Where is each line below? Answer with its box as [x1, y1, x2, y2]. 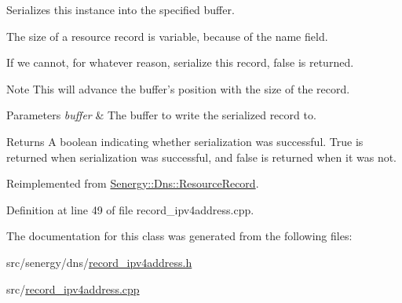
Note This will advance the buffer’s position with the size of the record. [6, 80, 350, 97]
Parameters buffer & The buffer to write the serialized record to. [6, 107, 316, 123]
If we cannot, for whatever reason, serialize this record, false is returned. [6, 54, 354, 71]
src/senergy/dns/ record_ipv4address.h [6, 254, 192, 270]
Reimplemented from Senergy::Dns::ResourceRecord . [6, 175, 259, 192]
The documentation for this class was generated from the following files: [6, 228, 353, 244]
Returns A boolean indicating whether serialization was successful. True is [6, 133, 364, 149]
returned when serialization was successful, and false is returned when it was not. [6, 148, 397, 165]
